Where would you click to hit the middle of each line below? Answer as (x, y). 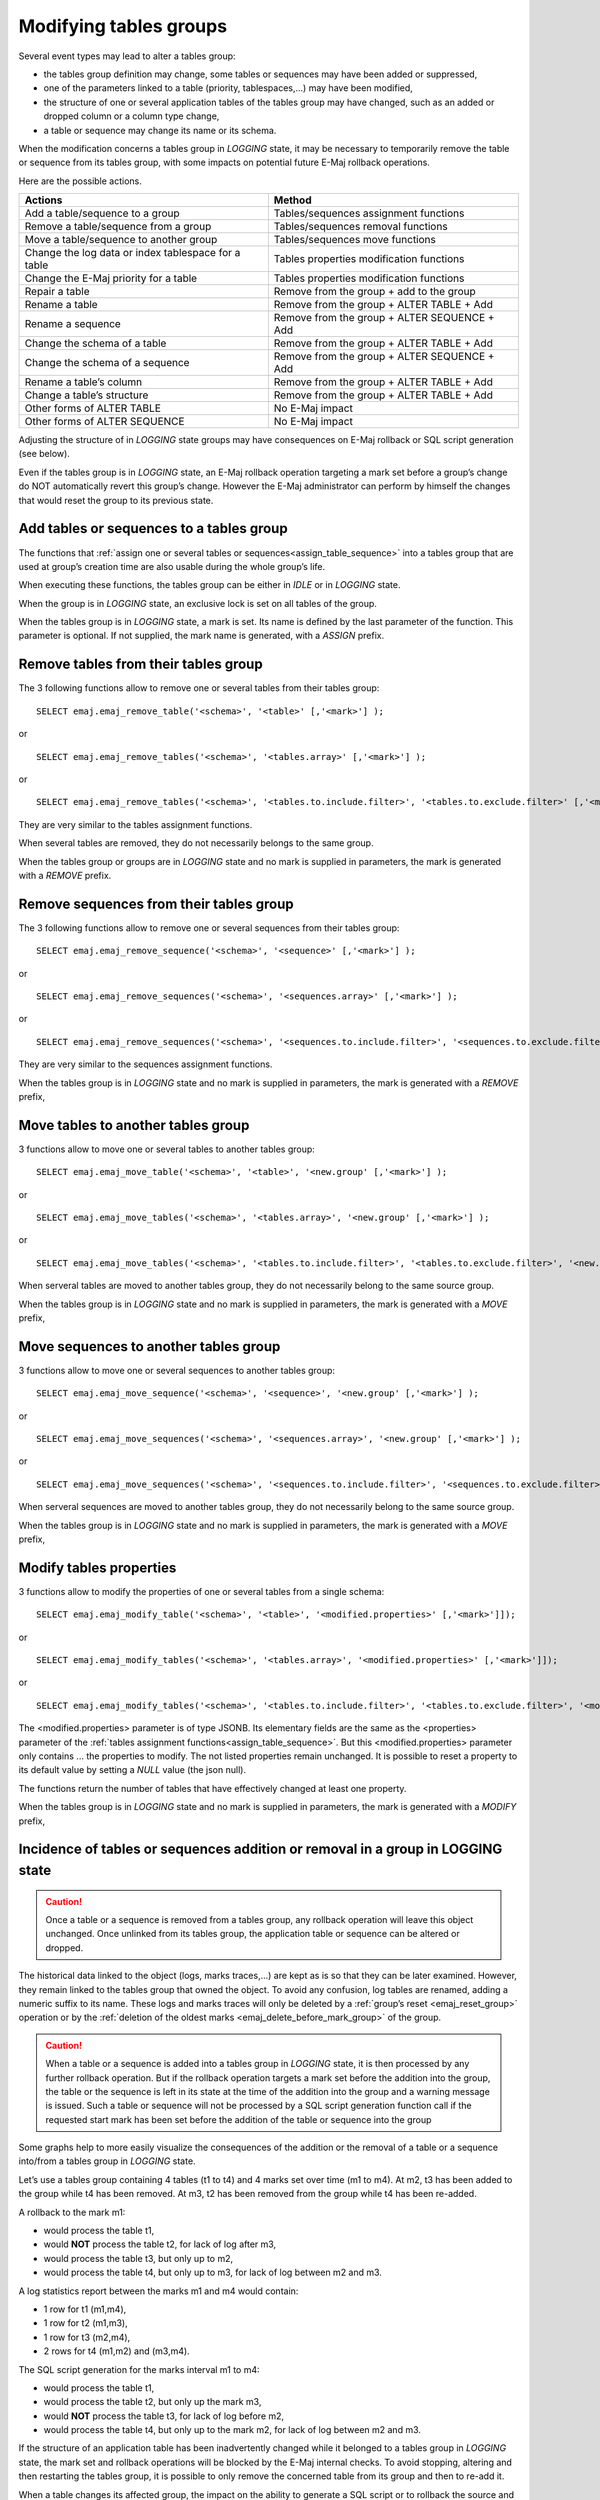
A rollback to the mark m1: (72, 2212)
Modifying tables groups (123, 26)
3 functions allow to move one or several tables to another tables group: (166, 1149)
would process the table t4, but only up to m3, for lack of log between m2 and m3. (212, 2272)
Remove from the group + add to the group (374, 292)
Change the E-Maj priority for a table (111, 278)
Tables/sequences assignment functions (369, 213)
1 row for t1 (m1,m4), (85, 2309)
